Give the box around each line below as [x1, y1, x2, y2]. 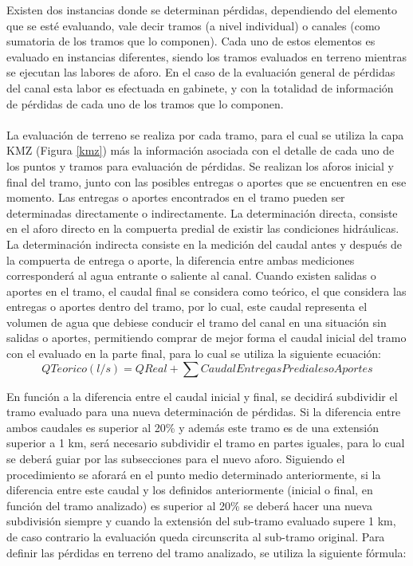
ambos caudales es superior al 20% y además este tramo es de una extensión [6, 419, 379, 435]
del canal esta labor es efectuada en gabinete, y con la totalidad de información [6, 79, 394, 96]
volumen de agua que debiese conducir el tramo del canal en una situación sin [6, 313, 387, 330]
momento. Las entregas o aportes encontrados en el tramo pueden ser [6, 189, 345, 206]
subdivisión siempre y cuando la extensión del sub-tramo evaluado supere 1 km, [6, 513, 396, 529]
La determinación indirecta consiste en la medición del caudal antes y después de [6, 235, 403, 252]
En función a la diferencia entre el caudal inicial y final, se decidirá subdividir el [6, 387, 398, 404]
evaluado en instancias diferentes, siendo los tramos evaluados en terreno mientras [6, 48, 407, 65]
